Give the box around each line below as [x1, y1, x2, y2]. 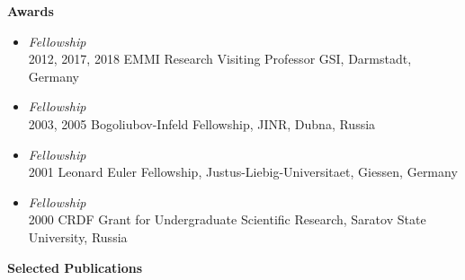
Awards [7, 2, 54, 20]
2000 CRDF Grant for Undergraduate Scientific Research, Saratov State [28, 210, 426, 229]
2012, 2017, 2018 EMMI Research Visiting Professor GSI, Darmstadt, [28, 49, 412, 68]
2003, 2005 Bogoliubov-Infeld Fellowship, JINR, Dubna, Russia [28, 114, 376, 133]
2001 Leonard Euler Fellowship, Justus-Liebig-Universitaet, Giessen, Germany [28, 162, 458, 181]
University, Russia [28, 227, 128, 246]
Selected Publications [7, 258, 143, 276]
